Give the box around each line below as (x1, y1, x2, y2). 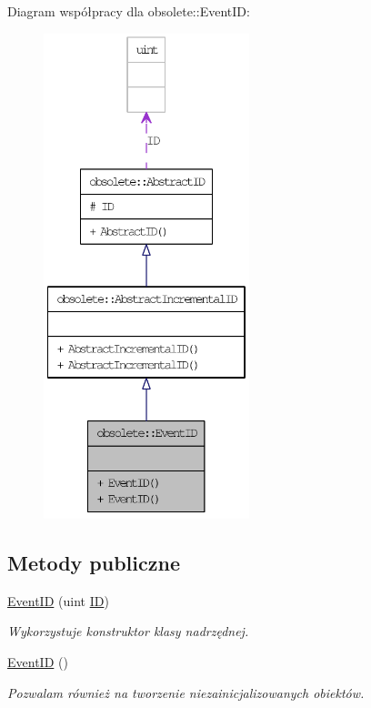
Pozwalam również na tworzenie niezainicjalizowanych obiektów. (7, 683, 365, 702)
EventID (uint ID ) (7, 591, 109, 610)
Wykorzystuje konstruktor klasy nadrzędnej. (7, 622, 249, 641)
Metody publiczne (7, 548, 180, 576)
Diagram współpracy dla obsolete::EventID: (7, 2, 250, 20)
